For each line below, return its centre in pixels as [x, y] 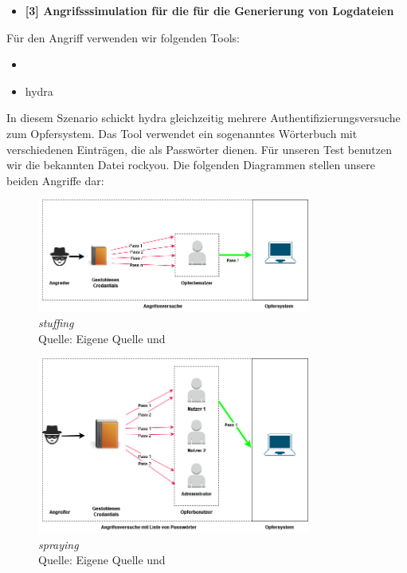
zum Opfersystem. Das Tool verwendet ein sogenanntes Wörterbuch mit [182, 133]
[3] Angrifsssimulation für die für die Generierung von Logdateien [209, 10]
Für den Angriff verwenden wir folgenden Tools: [123, 37]
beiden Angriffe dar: [55, 180]
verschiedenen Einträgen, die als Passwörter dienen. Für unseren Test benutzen [199, 149]
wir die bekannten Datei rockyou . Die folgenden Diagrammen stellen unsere [191, 165]
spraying [59, 544]
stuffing [56, 323]
